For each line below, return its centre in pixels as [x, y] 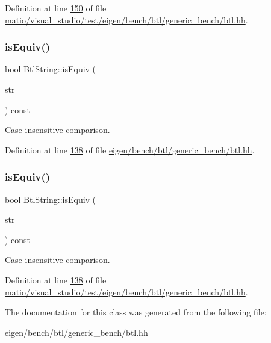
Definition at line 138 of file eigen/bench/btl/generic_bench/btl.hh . [130, 150]
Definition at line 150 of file [56, 8]
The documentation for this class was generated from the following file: [136, 312]
